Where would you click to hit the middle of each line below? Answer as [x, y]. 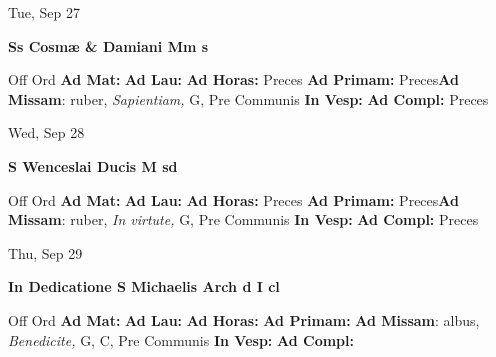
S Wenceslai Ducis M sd [93, 165]
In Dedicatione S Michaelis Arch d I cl [144, 286]
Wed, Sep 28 [46, 132]
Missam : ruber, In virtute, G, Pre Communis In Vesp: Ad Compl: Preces [243, 219]
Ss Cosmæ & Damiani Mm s [108, 45]
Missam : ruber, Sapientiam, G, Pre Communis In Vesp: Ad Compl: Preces [248, 98]
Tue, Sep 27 [44, 12]
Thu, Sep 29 [45, 252]
